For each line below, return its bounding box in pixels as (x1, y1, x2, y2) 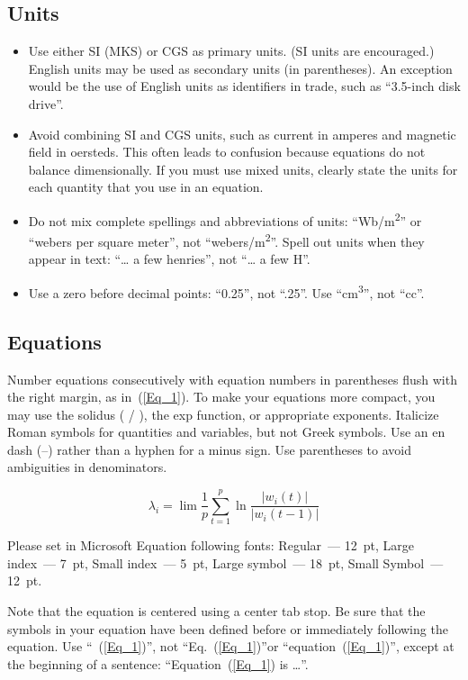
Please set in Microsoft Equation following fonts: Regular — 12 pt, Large (7, 536, 414, 555)
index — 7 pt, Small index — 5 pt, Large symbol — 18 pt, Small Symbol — (7, 553, 444, 572)
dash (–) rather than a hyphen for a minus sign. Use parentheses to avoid (7, 440, 412, 458)
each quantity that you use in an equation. (28, 177, 264, 196)
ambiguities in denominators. (7, 458, 167, 476)
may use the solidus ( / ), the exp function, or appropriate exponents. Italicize (7, 404, 439, 423)
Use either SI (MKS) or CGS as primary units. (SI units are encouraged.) (28, 41, 435, 60)
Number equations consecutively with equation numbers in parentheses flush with (7, 369, 457, 388)
